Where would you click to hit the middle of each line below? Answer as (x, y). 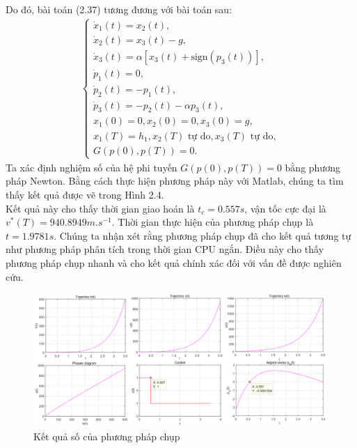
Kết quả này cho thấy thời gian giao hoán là (100, 208)
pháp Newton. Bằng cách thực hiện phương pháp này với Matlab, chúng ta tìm (175, 181)
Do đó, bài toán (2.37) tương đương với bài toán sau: (119, 9)
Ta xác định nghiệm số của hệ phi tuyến (92, 167)
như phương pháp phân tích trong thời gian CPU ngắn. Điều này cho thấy (165, 249)
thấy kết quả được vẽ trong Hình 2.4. (85, 194)
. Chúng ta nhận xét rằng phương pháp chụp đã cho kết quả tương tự (203, 235)
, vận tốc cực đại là (285, 208)
